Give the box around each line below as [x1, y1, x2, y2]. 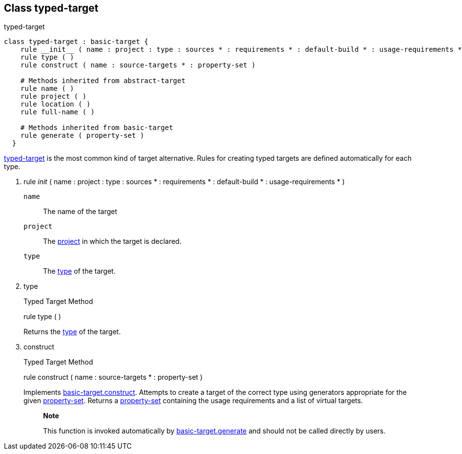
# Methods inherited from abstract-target [20, 77, 185, 85]
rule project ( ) [20, 92, 87, 101]
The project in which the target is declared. [43, 237, 182, 246]
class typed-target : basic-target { [4, 38, 149, 46]
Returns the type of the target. [23, 327, 121, 336]
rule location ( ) [20, 100, 91, 108]
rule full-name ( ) [20, 108, 95, 116]
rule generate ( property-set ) [20, 131, 144, 140]
